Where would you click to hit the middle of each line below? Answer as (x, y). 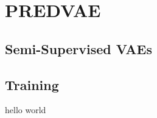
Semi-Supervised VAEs (79, 48)
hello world (26, 110)
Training (32, 84)
